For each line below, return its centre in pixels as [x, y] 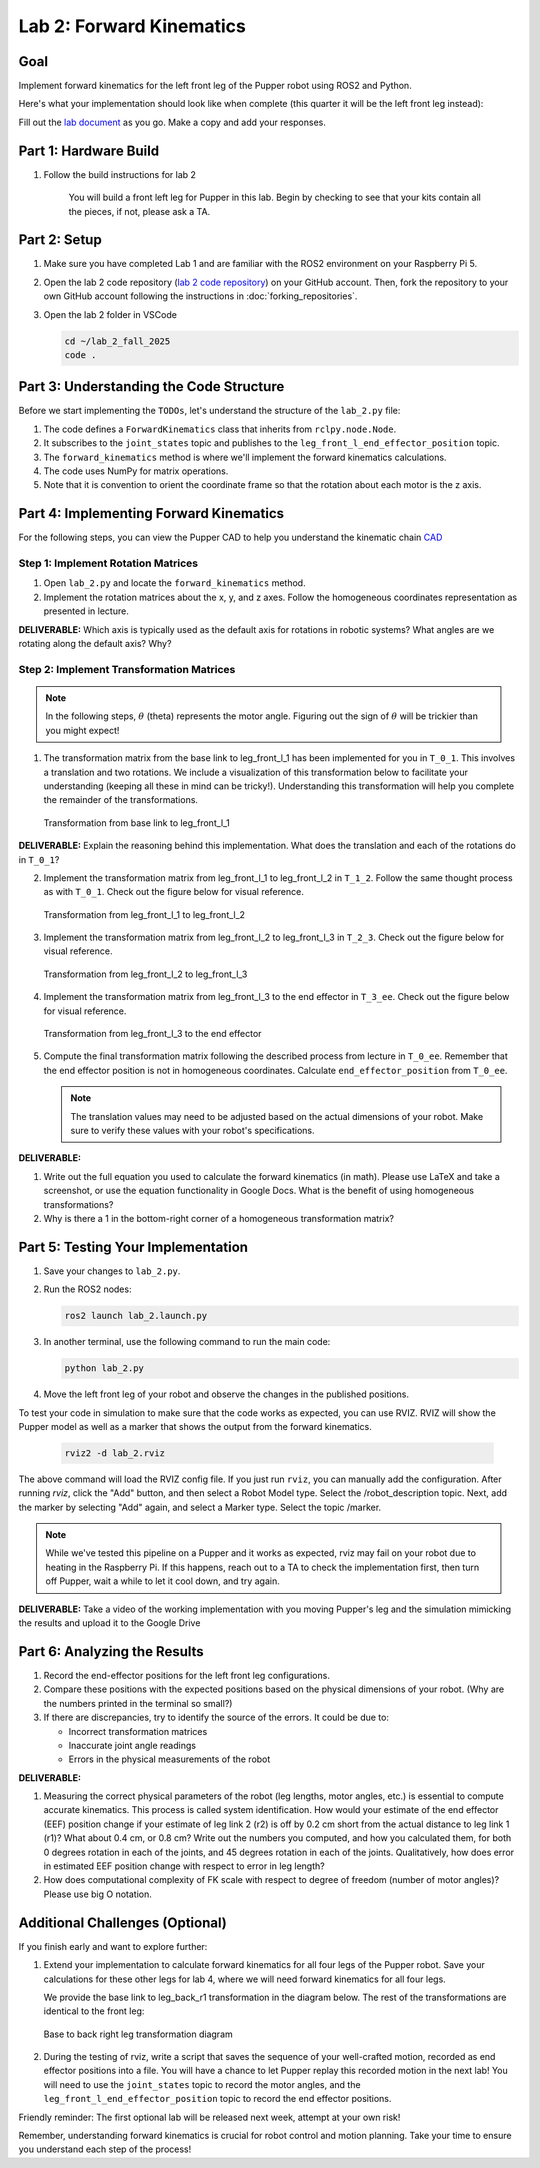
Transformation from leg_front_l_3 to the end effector [152, 1034]
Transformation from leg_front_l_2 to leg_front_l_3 [145, 974]
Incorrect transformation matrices [138, 1731]
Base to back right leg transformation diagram [138, 2034]
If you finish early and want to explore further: [113, 1946]
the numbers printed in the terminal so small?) [138, 1703]
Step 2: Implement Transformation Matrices [127, 669]
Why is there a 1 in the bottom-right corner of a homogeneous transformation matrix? [219, 1218]
